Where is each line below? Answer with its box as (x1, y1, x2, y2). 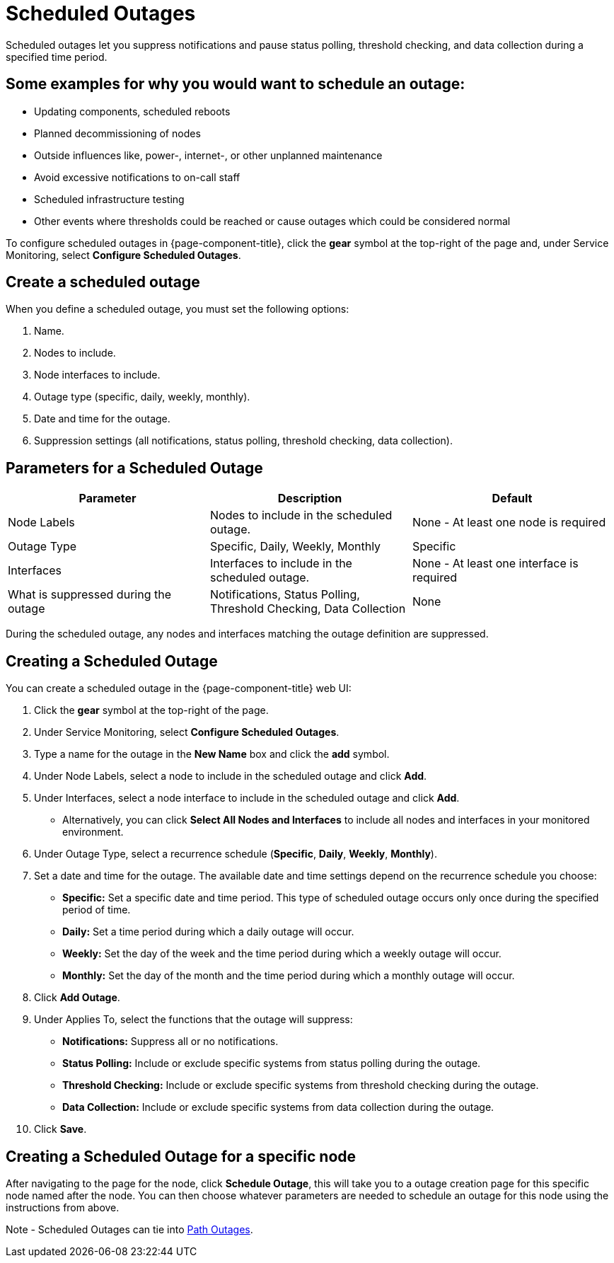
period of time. (62, 904, 131, 916)
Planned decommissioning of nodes (34, 127, 201, 139)
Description (277, 491, 342, 506)
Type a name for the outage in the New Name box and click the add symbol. (34, 748, 390, 761)
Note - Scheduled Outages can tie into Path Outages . (6, 1223, 253, 1235)
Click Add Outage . (34, 991, 120, 1004)
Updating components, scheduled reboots (34, 105, 231, 117)
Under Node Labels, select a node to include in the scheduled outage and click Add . (34, 770, 427, 783)
